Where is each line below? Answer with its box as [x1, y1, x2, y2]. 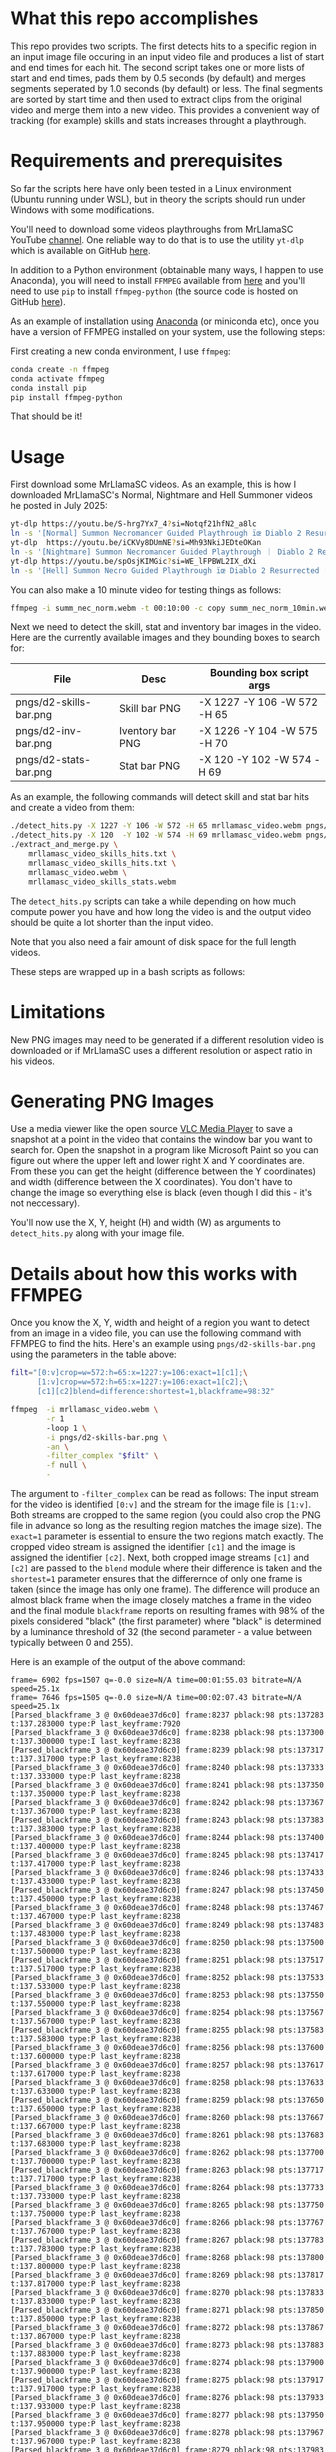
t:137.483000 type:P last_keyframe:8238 [10, 1929, 182, 1939]
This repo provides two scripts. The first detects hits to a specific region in [10, 40, 317, 52]
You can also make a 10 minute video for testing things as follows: [10, 583, 282, 596]
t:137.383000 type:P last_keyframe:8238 [10, 1824, 182, 1834]
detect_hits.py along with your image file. [10, 1227, 185, 1239]
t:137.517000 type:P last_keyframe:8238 [10, 1964, 182, 1974]
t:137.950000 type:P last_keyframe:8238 [10, 2419, 182, 2429]
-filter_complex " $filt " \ [46, 1451, 159, 1461]
